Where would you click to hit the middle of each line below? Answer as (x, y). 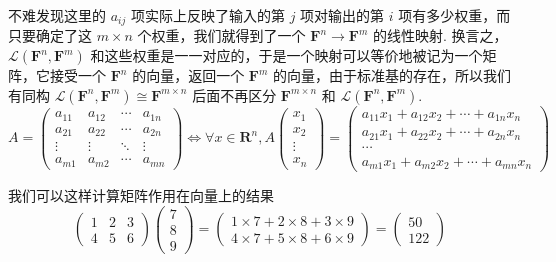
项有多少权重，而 (454, 15)
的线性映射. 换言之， (440, 35)
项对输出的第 (342, 15)
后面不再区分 (234, 94)
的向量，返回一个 (188, 75)
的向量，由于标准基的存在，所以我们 (392, 75)
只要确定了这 (50, 35)
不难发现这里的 (57, 15)
